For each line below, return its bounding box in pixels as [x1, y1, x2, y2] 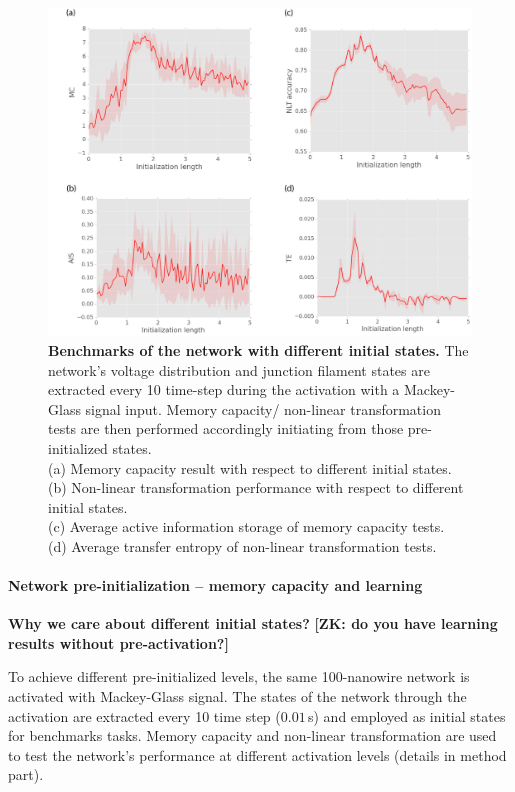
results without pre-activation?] [8, 632, 229, 653]
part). [8, 764, 44, 785]
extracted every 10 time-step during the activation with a [48, 379, 400, 400]
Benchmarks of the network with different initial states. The [48, 339, 469, 360]
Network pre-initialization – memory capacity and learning [8, 575, 423, 596]
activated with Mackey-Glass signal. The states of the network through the [8, 686, 467, 707]
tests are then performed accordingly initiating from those [48, 418, 404, 439]
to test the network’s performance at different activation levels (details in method [8, 744, 507, 765]
